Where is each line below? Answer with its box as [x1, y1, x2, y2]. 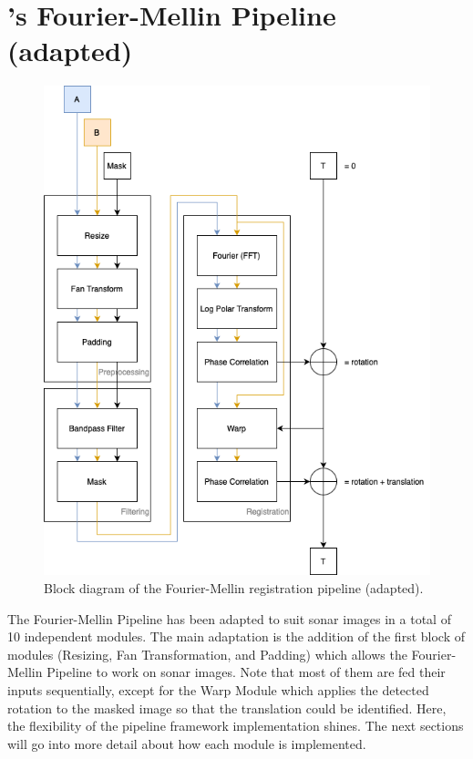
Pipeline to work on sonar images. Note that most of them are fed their [46, 662, 446, 682]
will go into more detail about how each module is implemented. [7, 733, 366, 753]
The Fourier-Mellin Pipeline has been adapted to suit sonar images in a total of [7, 609, 451, 628]
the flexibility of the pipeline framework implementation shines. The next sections [7, 716, 464, 735]
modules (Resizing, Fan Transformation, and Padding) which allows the [7, 644, 407, 663]
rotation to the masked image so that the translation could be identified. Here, [7, 698, 447, 717]
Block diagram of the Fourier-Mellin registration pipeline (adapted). [44, 579, 424, 598]
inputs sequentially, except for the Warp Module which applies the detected [7, 680, 429, 699]
